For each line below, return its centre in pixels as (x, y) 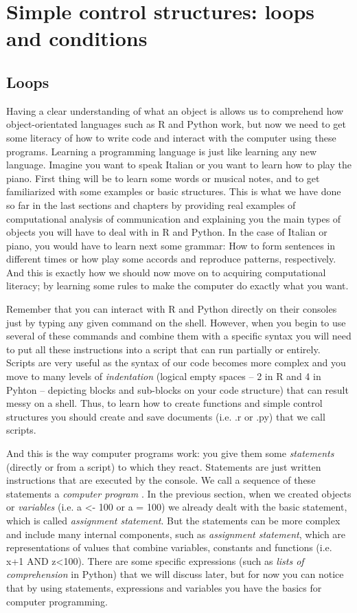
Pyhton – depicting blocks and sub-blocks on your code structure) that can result (177, 389)
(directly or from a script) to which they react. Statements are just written (164, 466)
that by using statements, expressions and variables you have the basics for (164, 587)
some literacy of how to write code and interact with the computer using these (171, 137)
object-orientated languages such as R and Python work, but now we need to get (176, 124)
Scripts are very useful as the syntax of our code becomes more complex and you (176, 363)
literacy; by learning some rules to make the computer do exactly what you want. (177, 286)
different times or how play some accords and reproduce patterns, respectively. (171, 259)
